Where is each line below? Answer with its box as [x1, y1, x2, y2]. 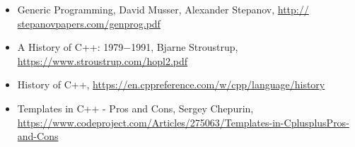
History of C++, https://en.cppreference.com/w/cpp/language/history [17, 77, 325, 92]
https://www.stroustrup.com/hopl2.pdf [17, 53, 188, 68]
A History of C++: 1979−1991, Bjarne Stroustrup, [17, 40, 238, 54]
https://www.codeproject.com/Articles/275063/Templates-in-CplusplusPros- [17, 114, 349, 129]
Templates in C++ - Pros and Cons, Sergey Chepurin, [17, 100, 254, 115]
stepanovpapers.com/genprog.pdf [17, 16, 161, 30]
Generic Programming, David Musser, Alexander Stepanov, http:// [17, 2, 309, 16]
